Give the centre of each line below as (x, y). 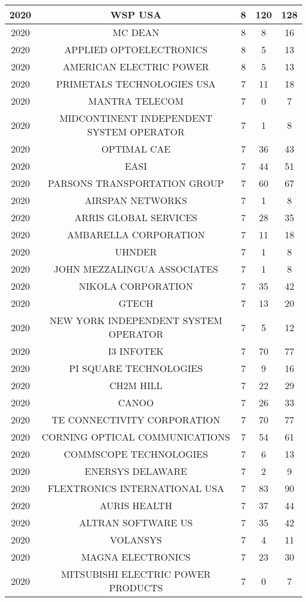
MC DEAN (136, 32)
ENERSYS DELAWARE (136, 471)
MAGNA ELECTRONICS (136, 557)
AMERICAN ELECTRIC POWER (136, 67)
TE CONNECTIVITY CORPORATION (136, 420)
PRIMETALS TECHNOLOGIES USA (136, 84)
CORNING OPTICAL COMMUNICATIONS (136, 437)
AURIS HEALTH (136, 505)
